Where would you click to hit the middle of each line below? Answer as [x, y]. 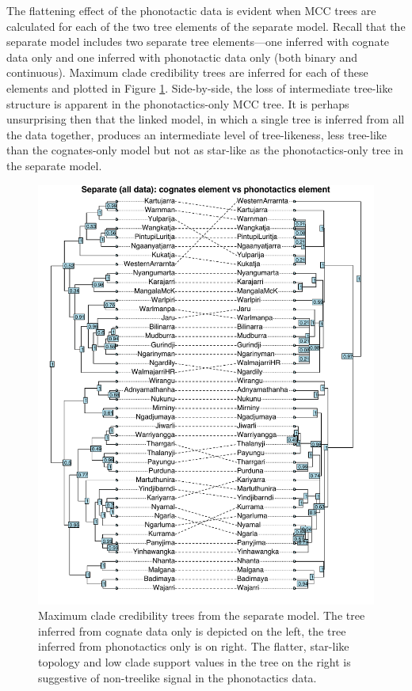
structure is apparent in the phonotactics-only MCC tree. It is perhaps [178, 103]
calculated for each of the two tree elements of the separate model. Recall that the [206, 26]
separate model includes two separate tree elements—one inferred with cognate [198, 42]
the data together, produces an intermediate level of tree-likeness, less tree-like [197, 134]
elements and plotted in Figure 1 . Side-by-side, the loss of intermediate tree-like [200, 87]
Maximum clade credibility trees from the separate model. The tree [202, 615]
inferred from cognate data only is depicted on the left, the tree [192, 630]
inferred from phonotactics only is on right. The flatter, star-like [194, 646]
